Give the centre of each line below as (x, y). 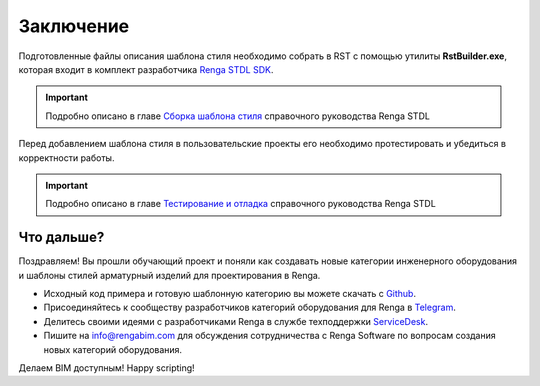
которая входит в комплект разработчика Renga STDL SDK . (146, 69)
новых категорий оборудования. (113, 349)
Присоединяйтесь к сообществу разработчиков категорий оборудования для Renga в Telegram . (250, 307)
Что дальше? (61, 237)
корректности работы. (66, 157)
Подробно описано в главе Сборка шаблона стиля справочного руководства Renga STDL (237, 116)
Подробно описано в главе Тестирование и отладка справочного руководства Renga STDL (241, 204)
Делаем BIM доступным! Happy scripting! (106, 367)
